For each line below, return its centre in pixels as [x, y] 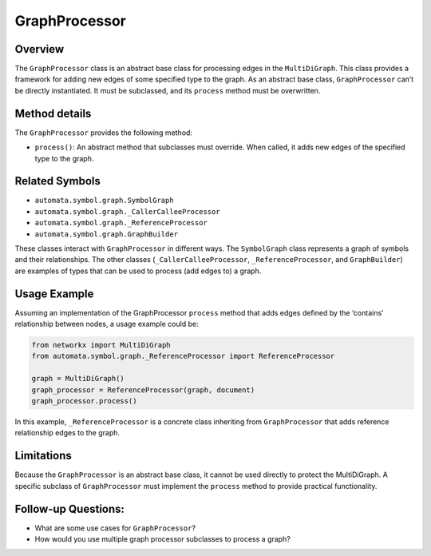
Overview [40, 49]
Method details [53, 113]
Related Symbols [58, 181]
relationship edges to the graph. [67, 433]
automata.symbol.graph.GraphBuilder [107, 234]
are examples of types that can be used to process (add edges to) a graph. [138, 271]
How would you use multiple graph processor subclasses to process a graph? [162, 538]
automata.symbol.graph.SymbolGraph [105, 201]
